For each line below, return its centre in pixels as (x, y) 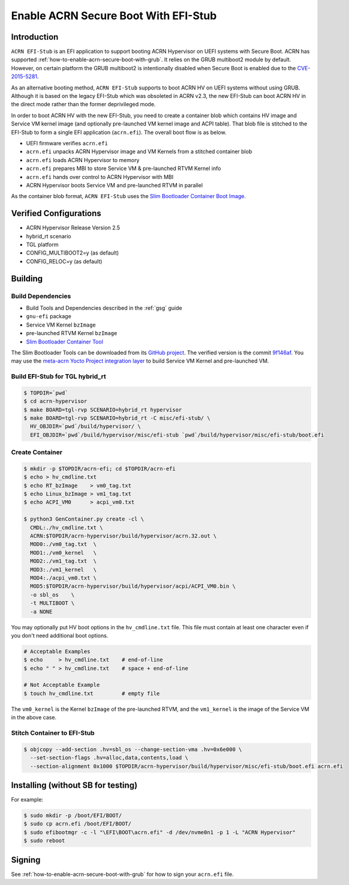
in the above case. (34, 717)
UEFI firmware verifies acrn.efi (67, 143)
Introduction (35, 37)
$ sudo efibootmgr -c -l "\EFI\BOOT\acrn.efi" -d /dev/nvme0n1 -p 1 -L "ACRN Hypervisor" (160, 832)
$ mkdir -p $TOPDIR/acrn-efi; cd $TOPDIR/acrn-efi (100, 469)
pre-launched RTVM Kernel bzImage (72, 333)
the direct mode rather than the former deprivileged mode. (83, 104)
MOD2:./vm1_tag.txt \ (64, 561)
